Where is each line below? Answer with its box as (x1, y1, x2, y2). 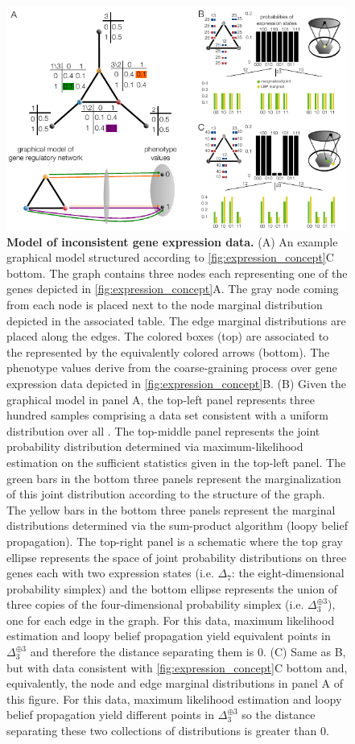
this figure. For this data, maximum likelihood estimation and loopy (6, 690, 342, 707)
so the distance (241, 706, 316, 723)
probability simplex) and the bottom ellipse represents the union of (6, 580, 338, 597)
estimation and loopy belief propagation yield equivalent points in (6, 627, 331, 644)
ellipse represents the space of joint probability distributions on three (6, 548, 347, 565)
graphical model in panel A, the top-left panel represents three (6, 391, 315, 407)
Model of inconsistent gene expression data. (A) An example (6, 233, 338, 250)
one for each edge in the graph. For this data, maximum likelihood (6, 611, 335, 628)
